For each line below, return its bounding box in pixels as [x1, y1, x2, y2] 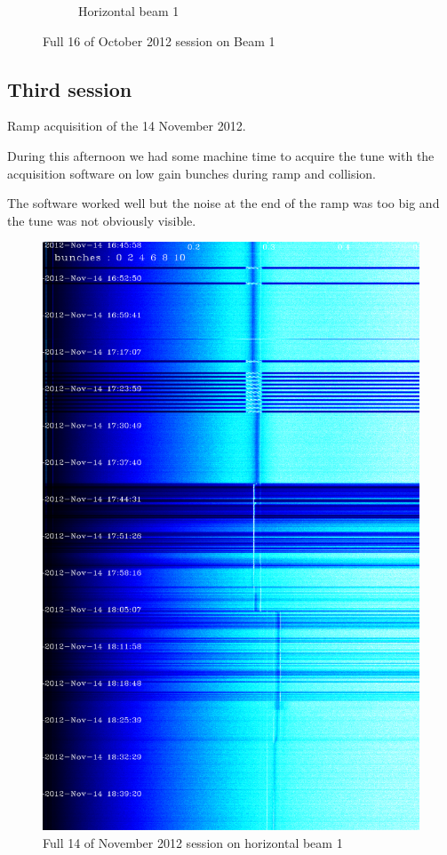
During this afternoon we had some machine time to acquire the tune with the [7, 146, 435, 164]
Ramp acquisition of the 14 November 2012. [7, 116, 246, 135]
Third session [7, 75, 132, 102]
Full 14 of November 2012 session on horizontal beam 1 [43, 833, 343, 851]
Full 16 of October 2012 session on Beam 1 [43, 31, 275, 50]
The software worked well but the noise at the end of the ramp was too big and [7, 194, 440, 212]
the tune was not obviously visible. [7, 211, 196, 229]
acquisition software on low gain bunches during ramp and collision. [7, 164, 377, 182]
